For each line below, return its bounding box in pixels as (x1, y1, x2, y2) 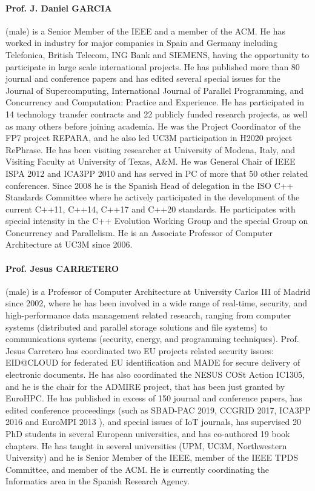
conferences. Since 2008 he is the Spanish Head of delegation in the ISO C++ (5, 179, 294, 191)
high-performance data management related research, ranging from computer (5, 309, 291, 321)
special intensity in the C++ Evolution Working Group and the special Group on (5, 214, 308, 227)
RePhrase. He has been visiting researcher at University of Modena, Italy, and (5, 143, 296, 156)
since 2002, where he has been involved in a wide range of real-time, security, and (5, 297, 308, 309)
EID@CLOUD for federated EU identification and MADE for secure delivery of (5, 356, 300, 369)
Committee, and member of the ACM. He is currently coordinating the (5, 463, 269, 475)
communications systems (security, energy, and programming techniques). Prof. (5, 332, 299, 345)
